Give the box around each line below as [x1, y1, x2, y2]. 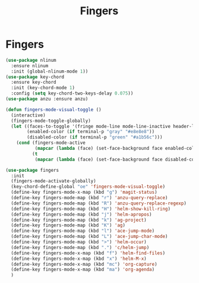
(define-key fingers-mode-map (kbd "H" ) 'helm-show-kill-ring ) [11, 206, 170, 212]
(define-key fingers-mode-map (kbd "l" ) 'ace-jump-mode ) [11, 228, 155, 234]
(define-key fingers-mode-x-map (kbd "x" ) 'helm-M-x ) [11, 256, 147, 262]
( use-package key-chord [5, 74, 65, 80]
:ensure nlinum [11, 62, 49, 69]
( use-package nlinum [5, 57, 57, 63]
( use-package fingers [5, 167, 59, 173]
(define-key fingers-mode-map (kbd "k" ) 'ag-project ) [11, 217, 147, 223]
